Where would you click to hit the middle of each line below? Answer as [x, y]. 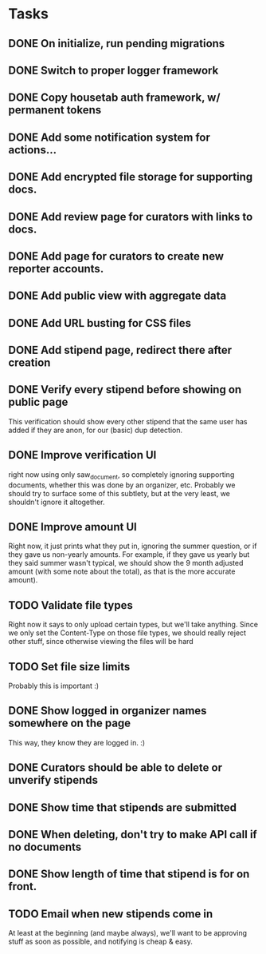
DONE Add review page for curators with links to [131, 217]
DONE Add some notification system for [110, 137]
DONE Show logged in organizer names [108, 711]
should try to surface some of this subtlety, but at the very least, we [119, 493]
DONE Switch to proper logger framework [113, 70]
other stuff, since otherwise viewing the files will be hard [101, 642]
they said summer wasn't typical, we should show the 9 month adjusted [126, 563]
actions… [33, 150]
